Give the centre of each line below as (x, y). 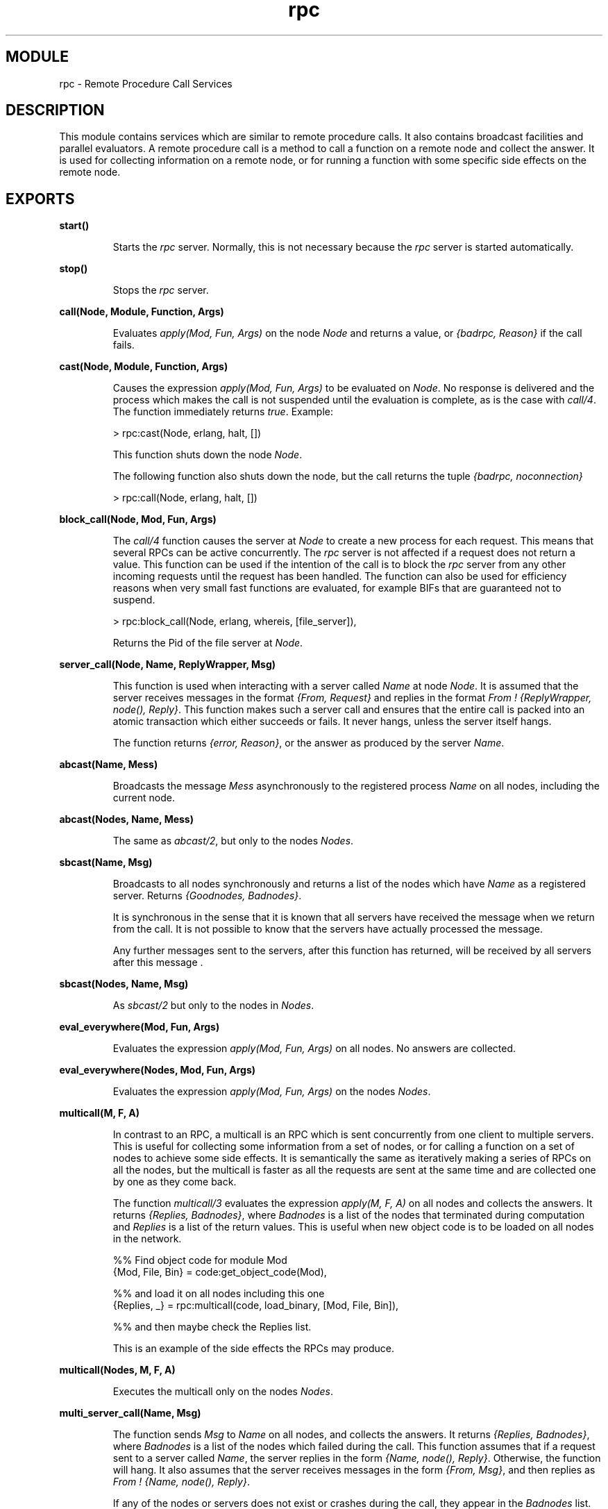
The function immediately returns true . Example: (223, 412)
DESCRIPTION (55, 110)
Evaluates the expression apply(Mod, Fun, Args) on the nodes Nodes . (272, 1092)
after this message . (158, 962)
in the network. (147, 1239)
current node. (144, 798)
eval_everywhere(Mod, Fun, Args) (140, 1027)
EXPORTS (40, 199)
